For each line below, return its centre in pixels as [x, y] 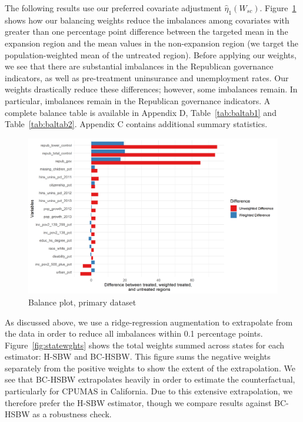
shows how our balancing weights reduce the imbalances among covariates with [147, 20]
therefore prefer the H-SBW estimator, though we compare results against [138, 402]
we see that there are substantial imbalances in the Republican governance [139, 66]
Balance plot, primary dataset [82, 302]
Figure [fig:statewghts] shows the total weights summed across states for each [145, 345]
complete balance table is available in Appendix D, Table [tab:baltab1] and [141, 112]
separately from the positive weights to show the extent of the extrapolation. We [150, 368]
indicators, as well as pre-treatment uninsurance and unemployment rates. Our [147, 77]
